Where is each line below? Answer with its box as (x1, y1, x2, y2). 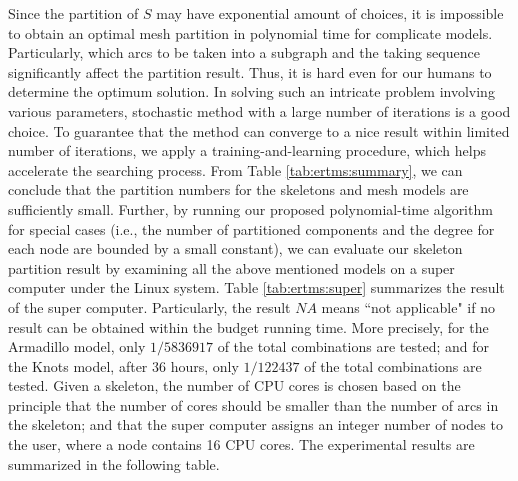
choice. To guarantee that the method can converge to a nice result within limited (8, 120, 510, 141)
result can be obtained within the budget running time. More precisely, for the (8, 316, 489, 337)
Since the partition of (8, 3, 139, 23)
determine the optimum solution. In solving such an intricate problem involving (8, 81, 495, 102)
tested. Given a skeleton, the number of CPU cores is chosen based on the (8, 375, 461, 396)
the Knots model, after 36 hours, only (8, 355, 239, 376)
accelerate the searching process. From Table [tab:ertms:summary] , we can (8, 159, 463, 180)
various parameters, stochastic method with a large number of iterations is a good (8, 100, 511, 121)
